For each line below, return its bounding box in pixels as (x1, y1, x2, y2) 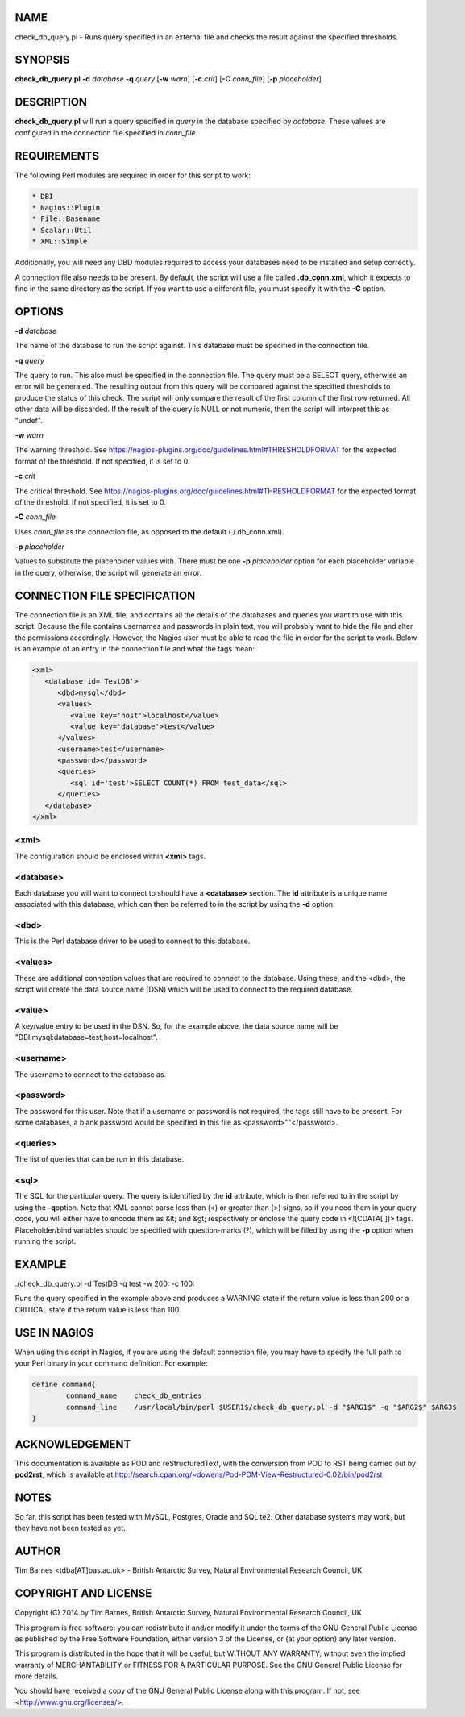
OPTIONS (15, 305, 64, 318)
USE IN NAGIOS (15, 1326, 94, 1340)
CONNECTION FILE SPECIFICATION (15, 588, 196, 602)
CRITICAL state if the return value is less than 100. (15, 1304, 181, 1314)
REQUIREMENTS (15, 149, 100, 163)
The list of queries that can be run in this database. (15, 1154, 185, 1164)
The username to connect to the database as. (15, 1069, 167, 1079)
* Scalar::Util (31, 226, 92, 235)
